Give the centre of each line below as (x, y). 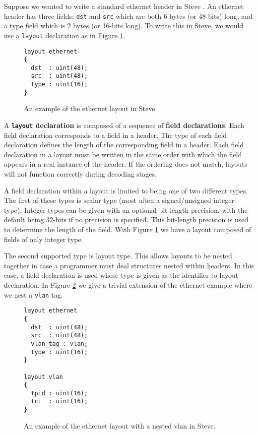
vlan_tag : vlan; (59, 343)
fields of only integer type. (44, 239)
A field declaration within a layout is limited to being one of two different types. (126, 190)
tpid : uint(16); (59, 393)
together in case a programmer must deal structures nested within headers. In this (129, 265)
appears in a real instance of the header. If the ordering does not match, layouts (126, 164)
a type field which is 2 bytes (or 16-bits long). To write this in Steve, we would (124, 26)
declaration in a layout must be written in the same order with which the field (123, 154)
